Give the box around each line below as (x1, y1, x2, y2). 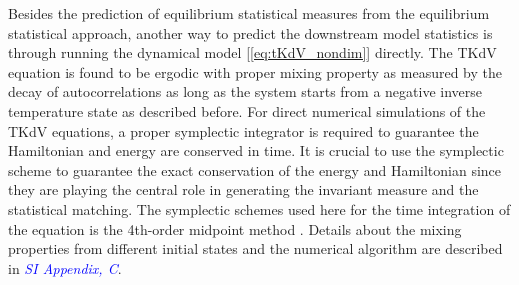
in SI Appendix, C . (8, 257, 122, 278)
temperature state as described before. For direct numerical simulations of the (8, 100, 486, 121)
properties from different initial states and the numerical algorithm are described (8, 238, 503, 259)
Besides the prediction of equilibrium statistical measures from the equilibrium (8, 3, 490, 23)
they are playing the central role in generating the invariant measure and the (8, 179, 479, 200)
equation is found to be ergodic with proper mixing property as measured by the (8, 61, 503, 82)
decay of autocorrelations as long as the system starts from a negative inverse (8, 81, 483, 102)
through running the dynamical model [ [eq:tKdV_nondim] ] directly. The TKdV (8, 42, 497, 63)
